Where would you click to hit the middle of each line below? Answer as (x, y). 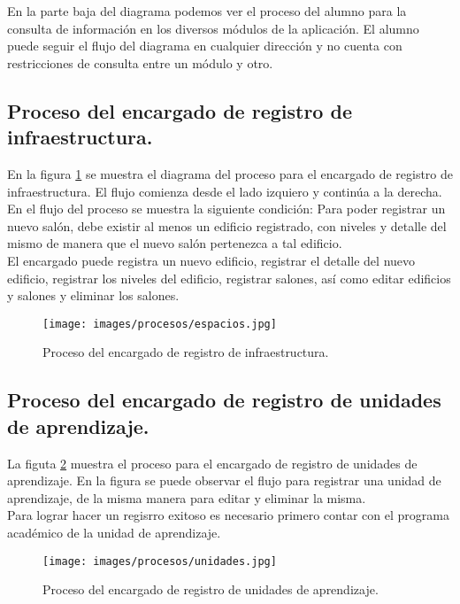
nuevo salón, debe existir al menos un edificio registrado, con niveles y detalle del (227, 225)
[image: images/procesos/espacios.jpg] (160, 324)
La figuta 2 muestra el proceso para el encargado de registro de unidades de (212, 463)
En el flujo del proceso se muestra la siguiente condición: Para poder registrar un (226, 209)
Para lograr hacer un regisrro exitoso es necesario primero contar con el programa (228, 515)
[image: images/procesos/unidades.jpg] (160, 561)
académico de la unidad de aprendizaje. (114, 532)
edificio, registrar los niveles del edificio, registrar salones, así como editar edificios (229, 278)
